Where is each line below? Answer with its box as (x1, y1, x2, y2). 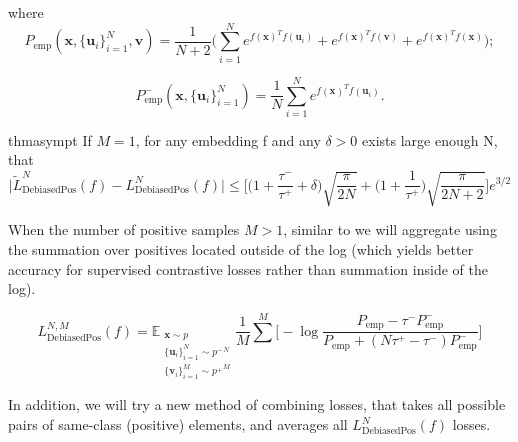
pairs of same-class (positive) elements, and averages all (8, 414, 348, 435)
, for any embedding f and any (135, 129, 321, 150)
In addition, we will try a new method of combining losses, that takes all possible (8, 394, 506, 415)
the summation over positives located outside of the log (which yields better (8, 239, 474, 260)
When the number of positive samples (8, 219, 240, 240)
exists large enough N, (362, 129, 498, 150)
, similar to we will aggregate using (283, 219, 497, 240)
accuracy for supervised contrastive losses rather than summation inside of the (8, 258, 488, 279)
